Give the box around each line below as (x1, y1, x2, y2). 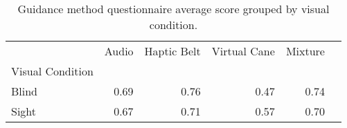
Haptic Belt (144, 43, 201, 59)
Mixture (285, 43, 325, 59)
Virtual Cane (211, 43, 275, 59)
